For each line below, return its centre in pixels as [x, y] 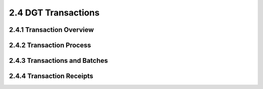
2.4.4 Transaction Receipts [51, 76]
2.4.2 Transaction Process [50, 45]
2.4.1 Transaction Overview [51, 30]
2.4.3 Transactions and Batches [58, 61]
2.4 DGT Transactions [54, 13]
